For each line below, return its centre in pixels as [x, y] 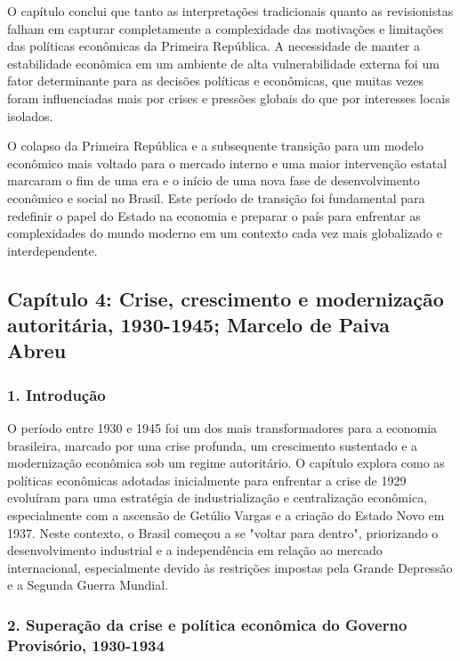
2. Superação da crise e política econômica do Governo [207, 624]
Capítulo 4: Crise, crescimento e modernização [226, 298]
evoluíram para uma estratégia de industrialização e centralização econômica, [218, 498]
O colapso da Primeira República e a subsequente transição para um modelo [215, 146]
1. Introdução [56, 394]
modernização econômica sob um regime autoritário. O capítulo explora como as [226, 463]
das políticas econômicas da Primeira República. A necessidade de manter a [214, 46]
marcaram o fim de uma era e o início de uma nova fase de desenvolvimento [214, 180]
